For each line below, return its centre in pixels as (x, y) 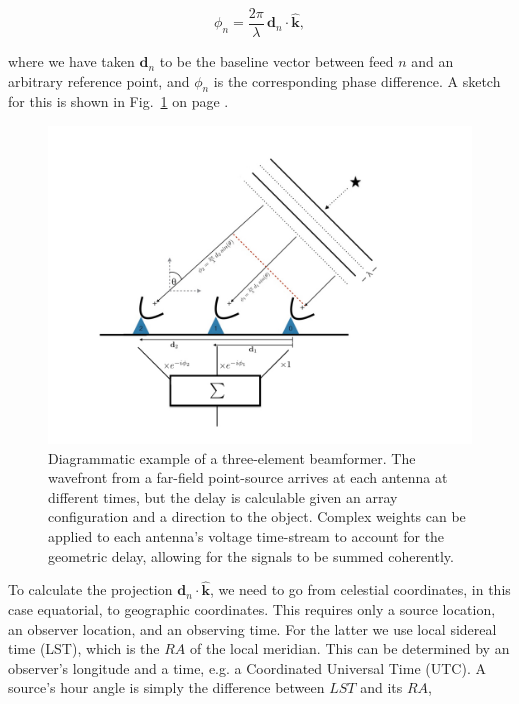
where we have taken (71, 61)
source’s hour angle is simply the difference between (166, 687)
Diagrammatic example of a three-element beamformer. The (232, 457)
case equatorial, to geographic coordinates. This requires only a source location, (252, 609)
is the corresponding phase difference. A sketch (357, 80)
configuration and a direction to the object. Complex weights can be (257, 516)
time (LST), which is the (84, 648)
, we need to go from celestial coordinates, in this (360, 589)
